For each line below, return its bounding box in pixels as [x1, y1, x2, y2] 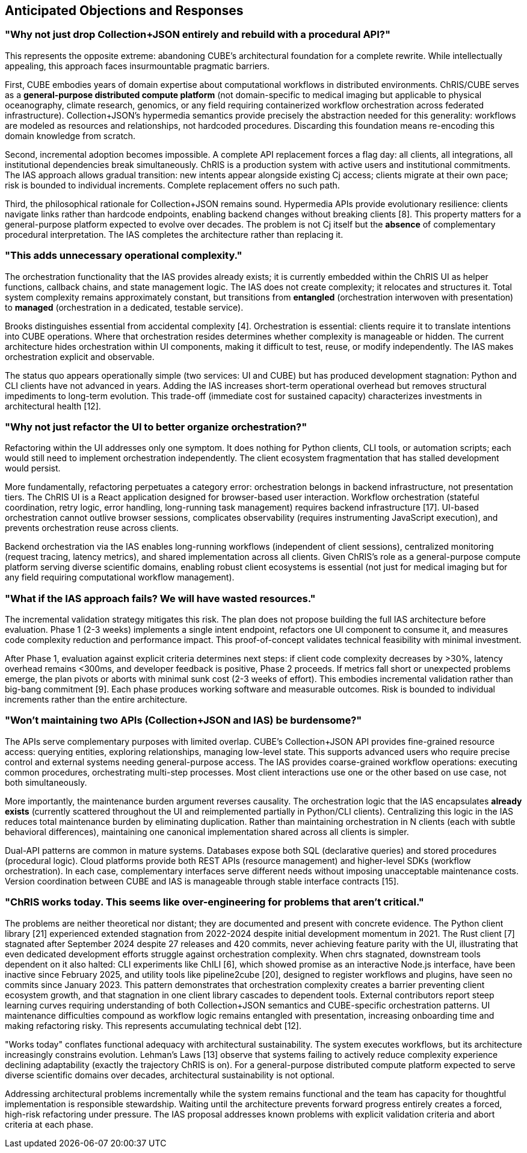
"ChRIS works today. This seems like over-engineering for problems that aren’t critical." [5, 896, 424, 909]
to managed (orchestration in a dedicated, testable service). [5, 302, 244, 312]
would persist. [5, 463, 61, 474]
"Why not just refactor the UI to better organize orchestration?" [5, 420, 307, 433]
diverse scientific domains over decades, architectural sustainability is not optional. [5, 1069, 334, 1080]
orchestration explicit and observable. [5, 351, 155, 362]
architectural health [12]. [5, 400, 101, 411]
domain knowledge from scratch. [5, 130, 136, 141]
